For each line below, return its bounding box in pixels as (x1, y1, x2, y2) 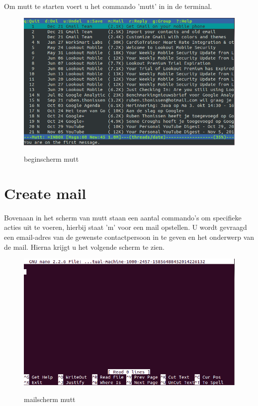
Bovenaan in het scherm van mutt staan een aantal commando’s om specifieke (4, 212, 242, 222)
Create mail (4, 183, 86, 203)
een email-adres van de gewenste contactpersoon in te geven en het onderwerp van (4, 231, 255, 242)
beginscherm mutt (24, 154, 79, 164)
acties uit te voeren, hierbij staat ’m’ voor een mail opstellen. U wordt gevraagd (4, 222, 247, 232)
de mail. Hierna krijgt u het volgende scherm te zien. (4, 241, 165, 252)
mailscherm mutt (24, 394, 76, 405)
